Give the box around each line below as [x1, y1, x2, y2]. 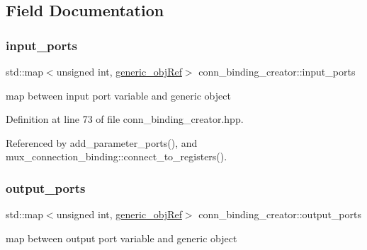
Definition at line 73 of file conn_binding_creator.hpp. [6, 112, 244, 126]
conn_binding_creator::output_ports [198, 207, 361, 222]
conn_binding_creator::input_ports [198, 64, 356, 78]
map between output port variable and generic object [6, 230, 237, 245]
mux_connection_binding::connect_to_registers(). [6, 149, 227, 164]
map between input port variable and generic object [6, 88, 231, 102]
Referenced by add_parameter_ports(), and [6, 135, 198, 150]
